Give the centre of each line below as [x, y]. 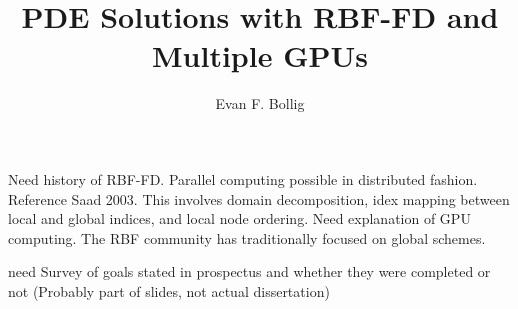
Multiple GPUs [260, 55]
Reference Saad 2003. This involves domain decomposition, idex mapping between [259, 198]
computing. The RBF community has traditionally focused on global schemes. [247, 237]
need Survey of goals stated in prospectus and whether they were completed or [249, 271]
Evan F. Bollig [260, 103]
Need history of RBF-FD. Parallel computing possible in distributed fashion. [243, 178]
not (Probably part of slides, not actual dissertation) [169, 290]
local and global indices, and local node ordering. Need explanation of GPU [239, 218]
